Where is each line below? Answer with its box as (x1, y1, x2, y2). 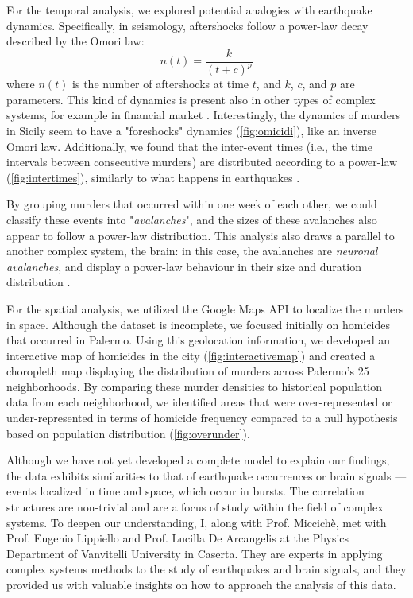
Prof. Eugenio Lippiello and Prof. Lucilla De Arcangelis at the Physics (6, 530, 349, 546)
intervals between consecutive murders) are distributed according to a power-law (6, 153, 398, 170)
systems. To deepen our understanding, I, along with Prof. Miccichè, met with (6, 514, 387, 530)
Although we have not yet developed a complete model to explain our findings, (6, 452, 390, 468)
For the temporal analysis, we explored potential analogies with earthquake (6, 2, 372, 17)
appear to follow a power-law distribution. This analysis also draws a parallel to (6, 227, 395, 243)
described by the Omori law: (6, 33, 145, 49)
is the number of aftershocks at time (72, 76, 249, 92)
